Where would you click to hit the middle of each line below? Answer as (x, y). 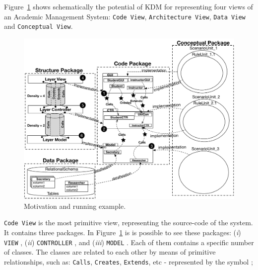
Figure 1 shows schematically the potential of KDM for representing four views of (129, 6)
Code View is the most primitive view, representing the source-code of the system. (129, 223)
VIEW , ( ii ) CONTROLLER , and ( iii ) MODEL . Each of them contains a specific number (129, 242)
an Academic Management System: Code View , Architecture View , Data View (125, 16)
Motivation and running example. (75, 206)
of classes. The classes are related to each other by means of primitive (110, 252)
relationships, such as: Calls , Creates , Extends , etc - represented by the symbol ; (129, 261)
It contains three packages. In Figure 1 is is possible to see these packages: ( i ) (123, 232)
